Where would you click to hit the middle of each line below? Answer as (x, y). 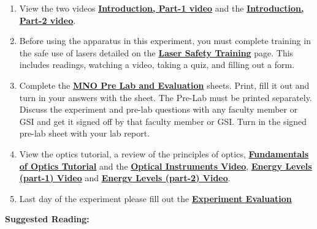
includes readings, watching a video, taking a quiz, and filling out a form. (157, 65)
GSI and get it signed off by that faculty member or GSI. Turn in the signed (163, 121)
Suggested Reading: (47, 219)
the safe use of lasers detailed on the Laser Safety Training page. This (156, 52)
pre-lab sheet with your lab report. (84, 133)
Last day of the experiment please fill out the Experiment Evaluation (155, 198)
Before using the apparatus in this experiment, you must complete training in (165, 41)
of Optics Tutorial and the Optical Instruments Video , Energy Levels (166, 166)
